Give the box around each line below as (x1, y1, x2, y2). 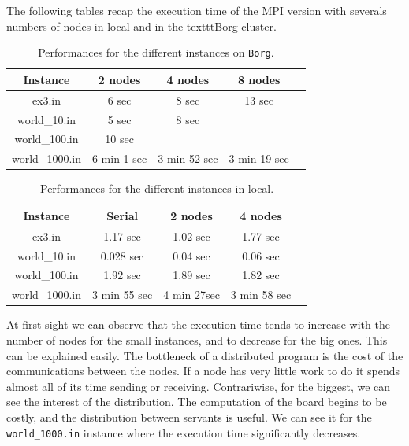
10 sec (105, 131, 134, 147)
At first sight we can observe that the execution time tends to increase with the (6, 316, 390, 333)
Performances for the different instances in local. (40, 180, 274, 197)
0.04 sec (173, 247, 210, 264)
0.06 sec (242, 247, 280, 264)
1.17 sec (103, 227, 141, 244)
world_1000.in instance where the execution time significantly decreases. (6, 424, 361, 440)
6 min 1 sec (91, 150, 147, 167)
